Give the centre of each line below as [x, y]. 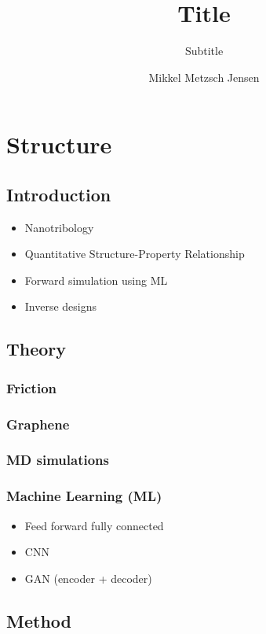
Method [39, 620]
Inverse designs [61, 306]
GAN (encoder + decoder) [88, 578]
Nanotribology [59, 227]
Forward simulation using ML [96, 280]
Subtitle [204, 51]
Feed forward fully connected [94, 525]
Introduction [59, 194]
